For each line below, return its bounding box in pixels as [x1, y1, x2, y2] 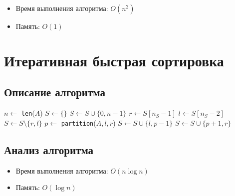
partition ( [61, 117, 96, 128]
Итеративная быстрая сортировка [4, 50, 224, 70]
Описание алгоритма [4, 84, 105, 100]
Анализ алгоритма [4, 142, 94, 157]
